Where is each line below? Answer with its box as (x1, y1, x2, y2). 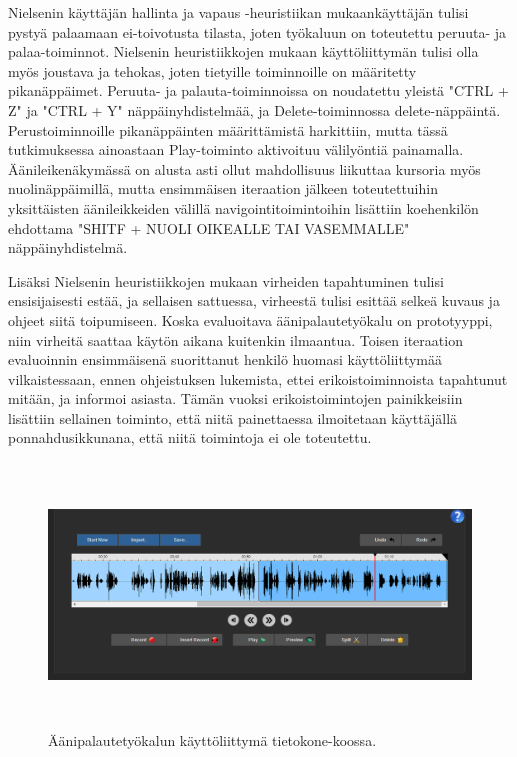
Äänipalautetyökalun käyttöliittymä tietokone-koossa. (48, 730, 377, 751)
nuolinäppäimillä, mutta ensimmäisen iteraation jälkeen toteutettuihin (8, 178, 438, 199)
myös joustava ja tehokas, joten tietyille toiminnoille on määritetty (8, 60, 417, 81)
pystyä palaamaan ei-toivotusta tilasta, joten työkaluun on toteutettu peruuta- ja (8, 21, 507, 42)
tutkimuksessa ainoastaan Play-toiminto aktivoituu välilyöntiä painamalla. (8, 139, 464, 160)
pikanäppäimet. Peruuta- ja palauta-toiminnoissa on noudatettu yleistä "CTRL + (8, 80, 509, 101)
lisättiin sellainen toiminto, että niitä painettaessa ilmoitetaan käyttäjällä (8, 407, 458, 428)
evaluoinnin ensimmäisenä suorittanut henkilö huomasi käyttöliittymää (8, 349, 442, 370)
